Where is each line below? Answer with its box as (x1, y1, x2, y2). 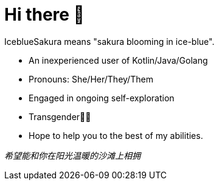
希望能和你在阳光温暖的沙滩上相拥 (4, 150, 141, 161)
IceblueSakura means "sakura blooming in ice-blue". (4, 36, 215, 47)
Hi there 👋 (4, 4, 85, 25)
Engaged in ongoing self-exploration (29, 92, 175, 103)
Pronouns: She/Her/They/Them (29, 73, 153, 84)
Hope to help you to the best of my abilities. (29, 130, 203, 141)
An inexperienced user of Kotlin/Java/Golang (29, 55, 208, 66)
